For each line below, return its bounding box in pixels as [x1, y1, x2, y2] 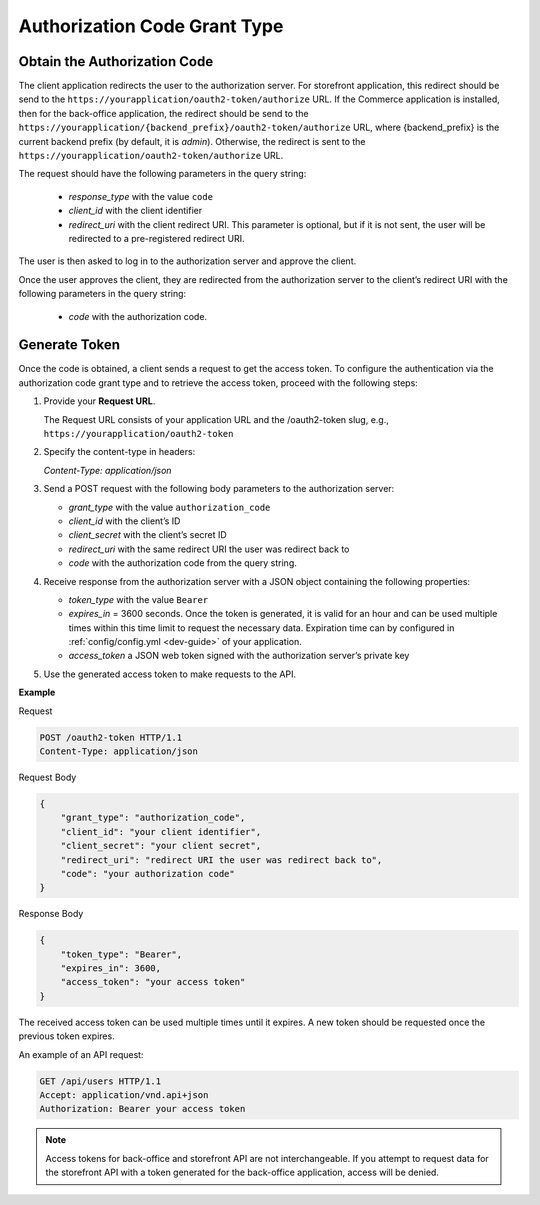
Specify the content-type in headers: [43, 446, 196, 458]
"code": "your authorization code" [60, 868, 235, 879]
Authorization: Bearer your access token [39, 1103, 246, 1115]
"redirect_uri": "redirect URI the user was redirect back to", [60, 854, 383, 865]
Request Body [18, 771, 77, 783]
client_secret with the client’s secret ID [68, 529, 227, 541]
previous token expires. [18, 1030, 115, 1042]
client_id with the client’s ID [68, 515, 181, 527]
